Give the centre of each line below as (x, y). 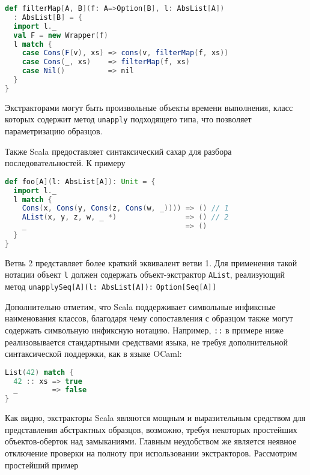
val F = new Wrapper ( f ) (61, 35)
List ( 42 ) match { (39, 372)
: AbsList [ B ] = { (48, 17)
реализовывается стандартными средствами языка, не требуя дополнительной (146, 342)
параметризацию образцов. (54, 131)
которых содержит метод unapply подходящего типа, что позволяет (128, 119)
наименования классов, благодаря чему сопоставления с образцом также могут (149, 318)
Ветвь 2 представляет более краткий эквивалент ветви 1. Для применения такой (151, 262)
